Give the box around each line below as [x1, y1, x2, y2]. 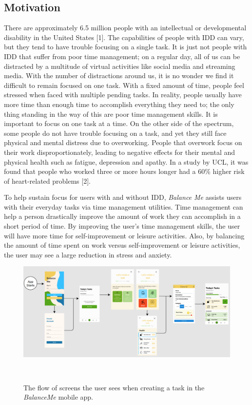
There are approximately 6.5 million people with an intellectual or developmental [4, 22, 247, 33]
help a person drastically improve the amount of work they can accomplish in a [4, 211, 241, 221]
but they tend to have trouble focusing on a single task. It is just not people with [4, 42, 247, 52]
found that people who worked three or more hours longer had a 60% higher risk [4, 166, 245, 176]
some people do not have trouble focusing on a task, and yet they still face [4, 128, 227, 138]
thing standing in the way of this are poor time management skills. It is [4, 108, 218, 119]
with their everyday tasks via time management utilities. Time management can [4, 201, 243, 212]
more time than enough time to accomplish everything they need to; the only [4, 99, 234, 109]
